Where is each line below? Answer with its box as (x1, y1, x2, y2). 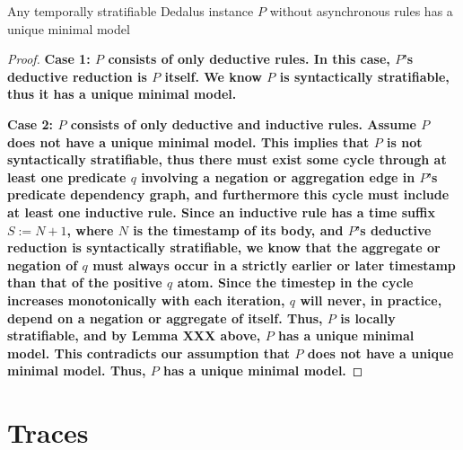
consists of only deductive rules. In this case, (108, 49, 390, 68)
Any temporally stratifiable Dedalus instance (7, 2, 254, 20)
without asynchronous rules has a (269, 2, 453, 20)
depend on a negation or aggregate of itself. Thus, (7, 308, 323, 327)
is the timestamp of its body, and (133, 220, 344, 239)
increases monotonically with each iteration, (7, 290, 285, 309)
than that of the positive (7, 273, 162, 292)
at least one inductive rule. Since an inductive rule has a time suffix (7, 202, 435, 221)
